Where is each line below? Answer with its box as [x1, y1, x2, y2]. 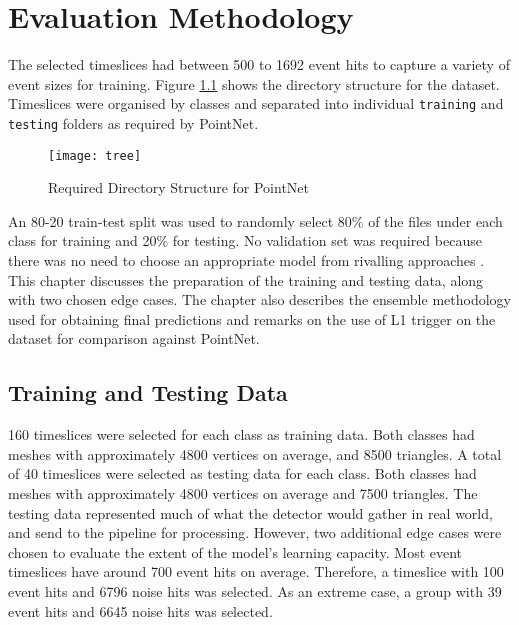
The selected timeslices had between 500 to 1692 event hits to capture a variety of [8, 54, 510, 75]
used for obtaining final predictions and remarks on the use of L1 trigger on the [8, 308, 496, 329]
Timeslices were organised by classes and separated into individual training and [8, 93, 504, 114]
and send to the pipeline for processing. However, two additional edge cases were [8, 522, 502, 543]
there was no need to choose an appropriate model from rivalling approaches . [8, 250, 485, 271]
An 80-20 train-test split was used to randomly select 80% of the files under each [8, 210, 503, 231]
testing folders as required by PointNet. [8, 112, 259, 133]
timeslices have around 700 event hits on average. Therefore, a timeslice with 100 [8, 561, 504, 582]
